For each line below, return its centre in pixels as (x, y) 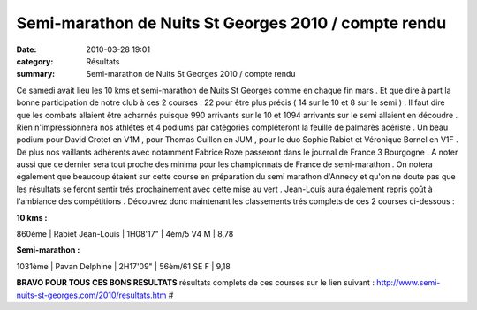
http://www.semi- (409, 283)
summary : (36, 74)
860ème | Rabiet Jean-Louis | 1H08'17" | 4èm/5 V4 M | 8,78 (125, 234)
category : (35, 61)
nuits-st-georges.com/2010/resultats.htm (91, 295)
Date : (26, 49)
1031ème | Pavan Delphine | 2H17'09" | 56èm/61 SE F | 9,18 (124, 266)
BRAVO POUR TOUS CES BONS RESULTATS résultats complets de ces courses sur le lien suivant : (196, 283)
